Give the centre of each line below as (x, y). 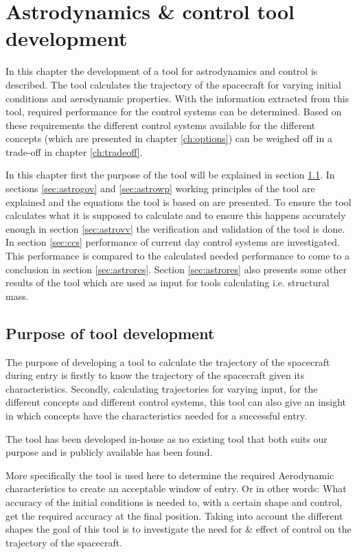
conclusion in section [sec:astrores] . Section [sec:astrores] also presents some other (176, 269)
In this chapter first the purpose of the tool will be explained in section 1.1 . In (170, 175)
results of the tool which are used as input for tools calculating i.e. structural (168, 282)
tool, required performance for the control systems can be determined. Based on (174, 112)
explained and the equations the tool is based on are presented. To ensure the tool (178, 201)
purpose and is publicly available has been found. (109, 452)
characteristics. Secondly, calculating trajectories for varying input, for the (162, 388)
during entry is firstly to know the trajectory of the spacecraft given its (155, 375)
